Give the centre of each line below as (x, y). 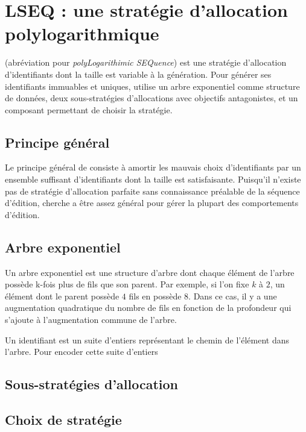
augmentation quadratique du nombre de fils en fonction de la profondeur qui (148, 308)
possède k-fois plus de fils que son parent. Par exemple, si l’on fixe (127, 284)
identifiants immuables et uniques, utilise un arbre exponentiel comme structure (152, 86)
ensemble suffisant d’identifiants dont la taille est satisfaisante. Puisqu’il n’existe (153, 179)
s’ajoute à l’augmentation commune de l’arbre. (91, 320)
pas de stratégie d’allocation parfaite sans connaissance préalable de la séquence (152, 191)
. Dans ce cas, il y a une (233, 296)
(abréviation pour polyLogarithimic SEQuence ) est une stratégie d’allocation (146, 62)
